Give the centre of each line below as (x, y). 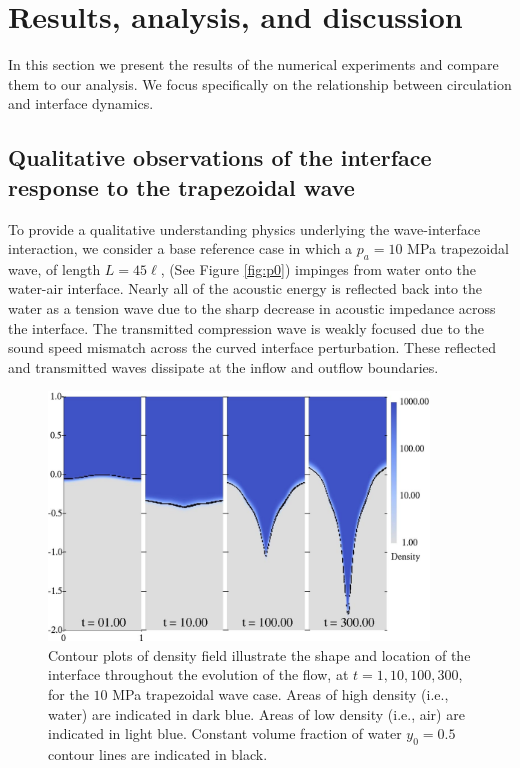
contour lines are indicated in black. (158, 753)
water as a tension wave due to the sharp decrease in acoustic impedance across (252, 308)
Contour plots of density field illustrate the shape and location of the (259, 654)
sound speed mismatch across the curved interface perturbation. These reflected (252, 347)
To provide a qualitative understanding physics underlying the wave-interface (244, 228)
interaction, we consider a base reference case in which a (180, 248)
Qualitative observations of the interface (220, 157)
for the (68, 693)
